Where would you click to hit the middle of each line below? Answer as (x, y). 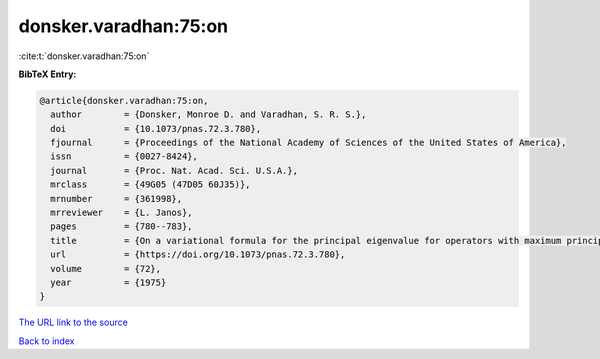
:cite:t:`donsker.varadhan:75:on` (84, 56)
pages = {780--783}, (122, 226)
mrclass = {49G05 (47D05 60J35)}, (150, 184)
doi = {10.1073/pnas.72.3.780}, (156, 128)
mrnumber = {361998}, (116, 198)
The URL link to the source (73, 322)
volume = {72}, (106, 268)
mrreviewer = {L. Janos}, (122, 213)
